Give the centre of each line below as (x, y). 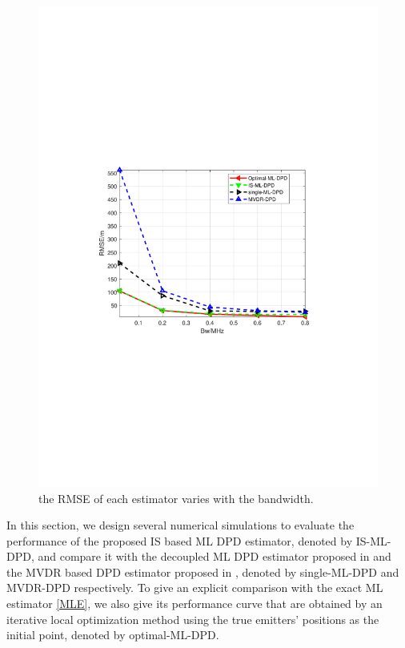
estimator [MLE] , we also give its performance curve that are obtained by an (194, 604)
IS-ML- (373, 540)
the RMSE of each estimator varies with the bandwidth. (176, 498)
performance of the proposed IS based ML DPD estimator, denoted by (180, 540)
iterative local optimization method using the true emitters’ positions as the (193, 619)
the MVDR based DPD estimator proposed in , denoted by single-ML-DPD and (203, 572)
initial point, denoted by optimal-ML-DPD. (113, 635)
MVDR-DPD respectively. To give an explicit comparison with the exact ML (195, 588)
